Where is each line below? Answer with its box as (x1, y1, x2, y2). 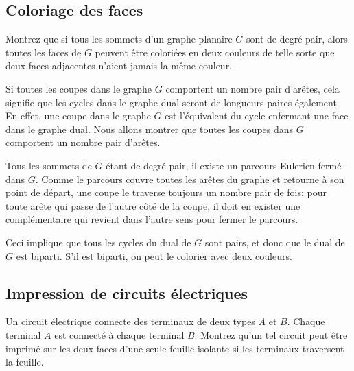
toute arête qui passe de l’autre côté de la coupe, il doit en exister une (5, 198, 300, 213)
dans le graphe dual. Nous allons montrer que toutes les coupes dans (5, 121, 294, 136)
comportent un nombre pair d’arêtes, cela (165, 81, 340, 95)
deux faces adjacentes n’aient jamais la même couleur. (5, 58, 233, 73)
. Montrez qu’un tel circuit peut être (194, 327, 348, 342)
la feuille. (5, 355, 44, 369)
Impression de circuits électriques (5, 282, 248, 303)
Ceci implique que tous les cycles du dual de (5, 235, 191, 249)
